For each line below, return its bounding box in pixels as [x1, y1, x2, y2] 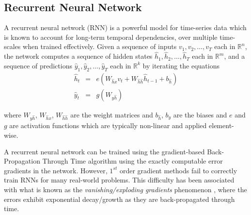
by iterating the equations [142, 60, 220, 70]
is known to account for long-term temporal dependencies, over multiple [4, 32, 218, 42]
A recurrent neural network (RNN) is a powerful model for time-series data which [4, 22, 247, 33]
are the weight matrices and [70, 109, 153, 119]
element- [209, 120, 234, 131]
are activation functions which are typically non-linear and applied [9, 120, 207, 131]
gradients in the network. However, [4, 165, 108, 175]
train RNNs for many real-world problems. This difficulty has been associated [4, 175, 235, 185]
